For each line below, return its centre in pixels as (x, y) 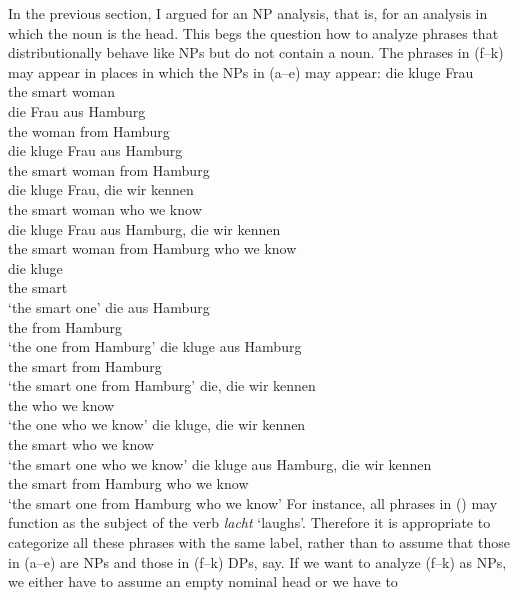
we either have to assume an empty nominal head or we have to (203, 581)
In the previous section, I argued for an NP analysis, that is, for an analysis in (248, 13)
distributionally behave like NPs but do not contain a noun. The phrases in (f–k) (256, 52)
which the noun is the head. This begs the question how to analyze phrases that (253, 32)
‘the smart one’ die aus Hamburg (109, 306)
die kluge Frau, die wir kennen (101, 189)
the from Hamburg (65, 326)
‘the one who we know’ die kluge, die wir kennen (157, 424)
